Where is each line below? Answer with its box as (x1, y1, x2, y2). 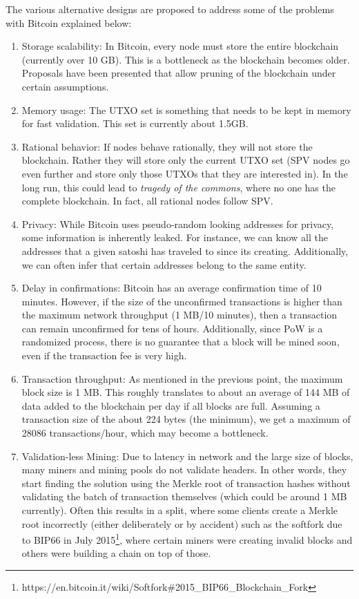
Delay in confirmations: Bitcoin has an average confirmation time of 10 (21, 281, 322, 295)
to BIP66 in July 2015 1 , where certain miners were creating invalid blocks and (21, 531, 353, 546)
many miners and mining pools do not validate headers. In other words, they (21, 462, 347, 477)
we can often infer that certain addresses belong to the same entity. (21, 257, 307, 272)
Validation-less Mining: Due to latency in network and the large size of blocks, (21, 448, 353, 463)
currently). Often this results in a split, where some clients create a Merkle (21, 503, 338, 517)
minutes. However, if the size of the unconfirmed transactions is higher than (21, 294, 342, 308)
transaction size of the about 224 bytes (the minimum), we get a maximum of (21, 412, 351, 426)
